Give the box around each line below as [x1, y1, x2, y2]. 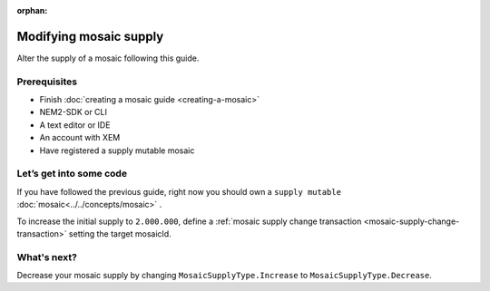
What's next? [16, 250, 77, 263]
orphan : [16, 5, 48, 15]
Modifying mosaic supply [16, 28, 164, 44]
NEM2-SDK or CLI [39, 107, 108, 118]
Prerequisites [16, 75, 77, 88]
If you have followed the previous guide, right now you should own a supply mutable [16, 186, 342, 197]
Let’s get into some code [16, 168, 127, 180]
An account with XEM [39, 132, 121, 143]
